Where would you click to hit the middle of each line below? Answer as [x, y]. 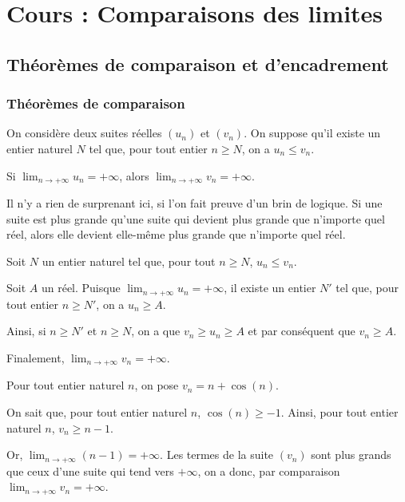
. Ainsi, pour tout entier [339, 412]
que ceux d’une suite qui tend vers [90, 470]
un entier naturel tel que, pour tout [129, 261]
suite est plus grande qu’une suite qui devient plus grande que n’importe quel [196, 218]
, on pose [157, 385]
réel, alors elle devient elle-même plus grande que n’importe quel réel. [176, 234]
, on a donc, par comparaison [269, 470]
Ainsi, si [26, 331]
